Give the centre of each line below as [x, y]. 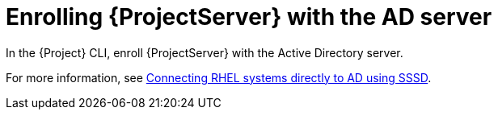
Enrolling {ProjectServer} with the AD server [249, 17]
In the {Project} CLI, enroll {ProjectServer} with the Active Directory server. [205, 52]
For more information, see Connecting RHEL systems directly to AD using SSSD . [219, 77]
